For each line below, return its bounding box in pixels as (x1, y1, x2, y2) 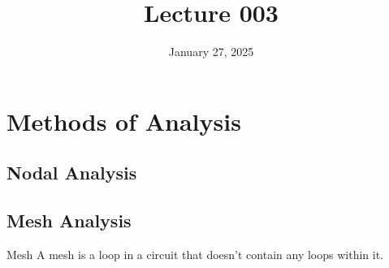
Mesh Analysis (6, 208, 132, 233)
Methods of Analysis (6, 104, 241, 137)
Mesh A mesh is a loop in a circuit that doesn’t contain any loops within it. (6, 245, 383, 262)
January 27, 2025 (168, 43, 254, 60)
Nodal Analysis (6, 160, 137, 185)
